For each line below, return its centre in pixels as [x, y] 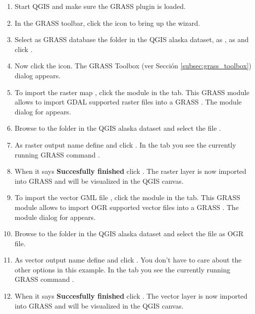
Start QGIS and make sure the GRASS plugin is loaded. [100, 6]
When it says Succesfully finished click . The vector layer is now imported [131, 296]
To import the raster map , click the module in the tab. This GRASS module [132, 92]
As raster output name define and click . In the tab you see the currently [125, 144]
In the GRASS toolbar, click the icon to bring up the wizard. [107, 23]
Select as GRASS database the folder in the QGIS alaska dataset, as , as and [132, 39]
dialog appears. [38, 75]
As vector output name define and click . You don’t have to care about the [128, 260]
